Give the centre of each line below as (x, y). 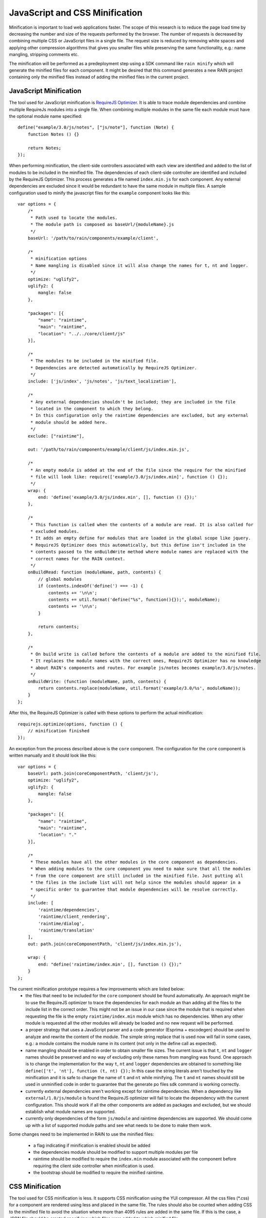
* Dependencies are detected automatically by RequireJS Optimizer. (114, 368)
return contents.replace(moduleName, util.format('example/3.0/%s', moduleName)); (139, 688)
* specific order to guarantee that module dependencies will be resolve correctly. (134, 889)
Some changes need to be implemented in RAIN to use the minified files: (81, 1134)
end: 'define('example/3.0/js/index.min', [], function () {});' (118, 497)
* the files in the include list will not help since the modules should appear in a (135, 883)
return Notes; (44, 148)
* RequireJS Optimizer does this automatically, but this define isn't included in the (138, 545)
